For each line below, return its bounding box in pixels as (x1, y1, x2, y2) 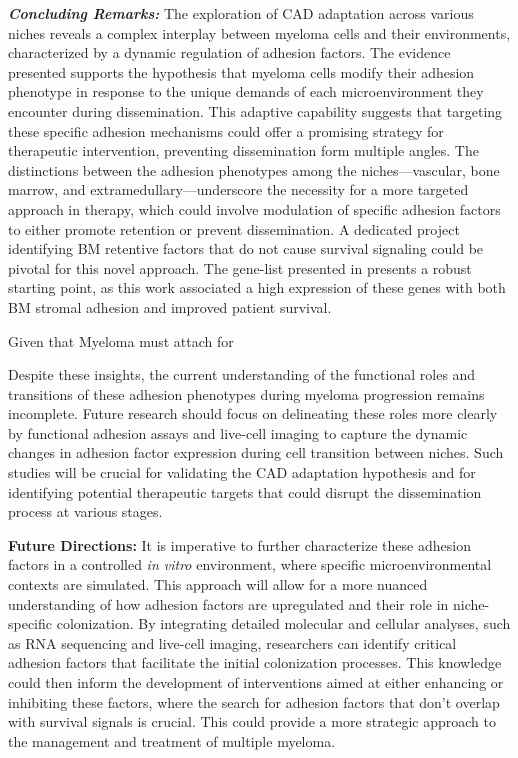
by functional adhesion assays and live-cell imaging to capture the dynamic (8, 422, 468, 443)
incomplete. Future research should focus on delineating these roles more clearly (8, 403, 498, 424)
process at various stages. (8, 501, 163, 522)
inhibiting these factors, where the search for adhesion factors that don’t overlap (8, 691, 500, 712)
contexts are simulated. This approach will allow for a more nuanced (8, 574, 428, 595)
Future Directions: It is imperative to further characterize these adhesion (8, 534, 471, 555)
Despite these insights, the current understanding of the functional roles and (8, 364, 476, 385)
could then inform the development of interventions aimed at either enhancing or (8, 672, 504, 692)
